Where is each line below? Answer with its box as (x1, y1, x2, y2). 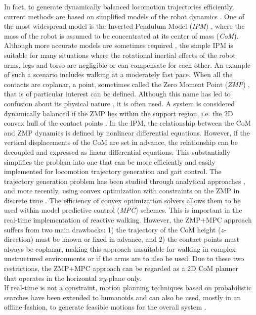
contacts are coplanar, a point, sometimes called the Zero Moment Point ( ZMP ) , (4, 79, 250, 89)
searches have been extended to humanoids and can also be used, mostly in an (4, 292, 241, 302)
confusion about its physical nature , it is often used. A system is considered (4, 98, 235, 108)
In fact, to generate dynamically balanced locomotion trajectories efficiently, (4, 1, 234, 11)
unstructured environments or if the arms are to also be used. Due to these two (4, 253, 244, 264)
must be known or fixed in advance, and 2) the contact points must (35, 234, 240, 244)
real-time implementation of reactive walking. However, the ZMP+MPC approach (4, 215, 252, 225)
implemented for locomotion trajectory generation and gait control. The (4, 166, 222, 177)
